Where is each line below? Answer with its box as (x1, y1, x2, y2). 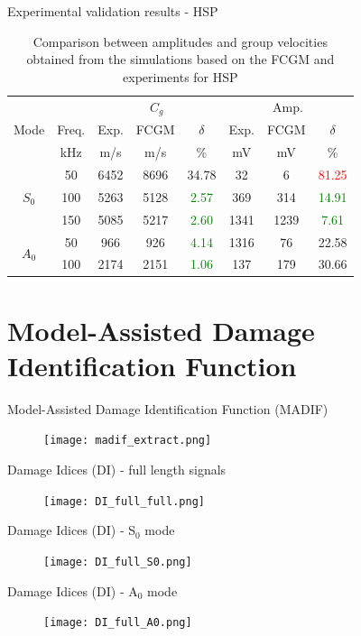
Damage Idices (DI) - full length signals (7, 460, 227, 479)
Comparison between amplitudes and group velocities (32, 32, 328, 51)
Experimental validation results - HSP (7, 2, 218, 20)
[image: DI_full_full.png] (43, 494, 205, 508)
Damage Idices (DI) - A (7, 581, 138, 600)
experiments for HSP (123, 67, 238, 86)
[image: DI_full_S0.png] (43, 555, 192, 568)
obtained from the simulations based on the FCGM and (26, 50, 335, 69)
